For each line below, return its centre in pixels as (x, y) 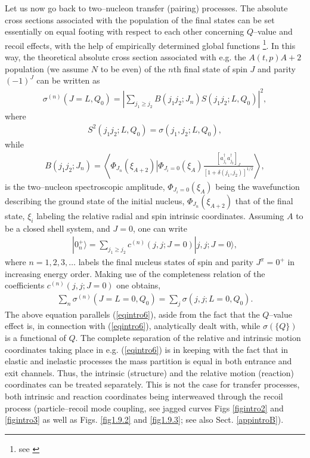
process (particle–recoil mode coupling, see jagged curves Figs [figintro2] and (144, 408)
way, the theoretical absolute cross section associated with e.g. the (125, 57)
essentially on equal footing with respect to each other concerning (125, 31)
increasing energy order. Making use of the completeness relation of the (135, 273)
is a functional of (35, 338)
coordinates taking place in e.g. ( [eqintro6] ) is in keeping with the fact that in (147, 349)
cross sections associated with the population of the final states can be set (140, 19)
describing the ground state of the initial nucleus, (95, 200)
